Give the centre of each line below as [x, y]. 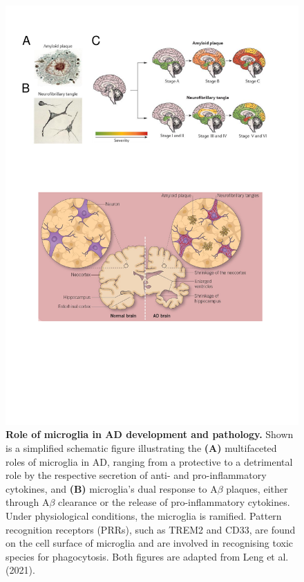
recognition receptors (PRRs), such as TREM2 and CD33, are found [151, 529]
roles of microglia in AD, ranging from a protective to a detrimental [149, 461]
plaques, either [257, 488]
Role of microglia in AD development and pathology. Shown [150, 434]
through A [28, 502]
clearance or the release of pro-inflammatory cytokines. [174, 502]
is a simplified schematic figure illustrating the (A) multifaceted [141, 447]
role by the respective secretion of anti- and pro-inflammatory [136, 475]
